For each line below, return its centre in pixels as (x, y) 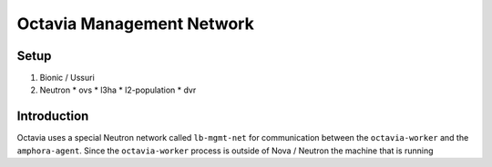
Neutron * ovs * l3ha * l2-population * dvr (118, 90)
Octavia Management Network (135, 24)
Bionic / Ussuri (67, 78)
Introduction (53, 117)
